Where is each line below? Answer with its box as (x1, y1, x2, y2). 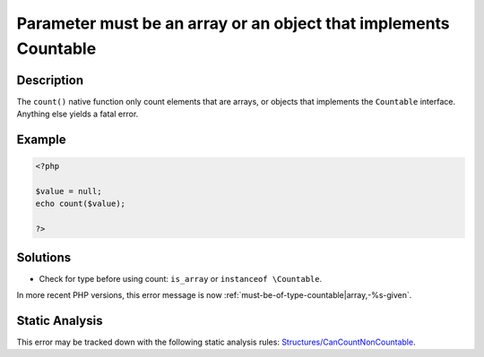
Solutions (16, 250, 72, 265)
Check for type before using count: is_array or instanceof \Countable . (39, 273, 323, 284)
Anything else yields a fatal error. (16, 108, 139, 120)
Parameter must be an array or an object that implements (16, 13, 450, 33)
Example (16, 132, 66, 148)
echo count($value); (35, 199, 125, 209)
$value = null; (35, 186, 102, 197)
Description (16, 72, 84, 88)
